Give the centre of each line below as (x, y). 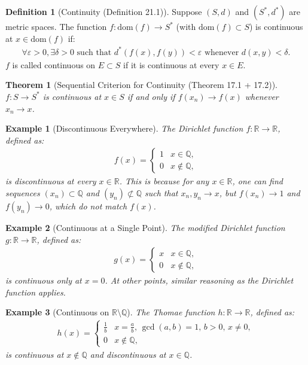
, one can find (257, 181)
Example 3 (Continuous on (57, 312)
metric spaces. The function (56, 26)
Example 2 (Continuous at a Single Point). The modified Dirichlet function (145, 227)
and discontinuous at (128, 354)
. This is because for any (164, 181)
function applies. (36, 292)
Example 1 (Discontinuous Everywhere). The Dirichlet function (124, 128)
